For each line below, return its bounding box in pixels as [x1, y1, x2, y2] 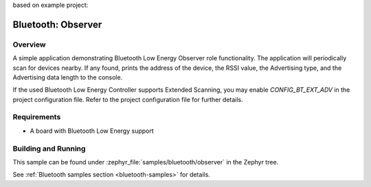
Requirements [12, 112, 61, 122]
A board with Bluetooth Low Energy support [30, 127, 154, 135]
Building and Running [12, 144, 86, 153]
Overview [12, 40, 46, 49]
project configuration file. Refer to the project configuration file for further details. [12, 95, 243, 103]
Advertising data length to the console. [12, 73, 123, 82]
